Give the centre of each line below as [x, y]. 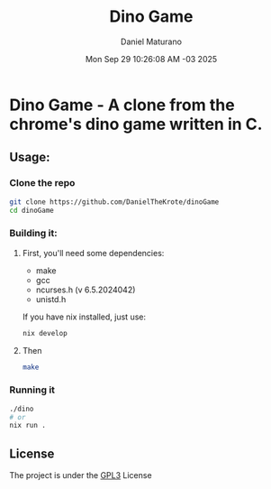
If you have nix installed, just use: [84, 317]
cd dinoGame [32, 210]
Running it [32, 390]
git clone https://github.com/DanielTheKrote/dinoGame [114, 202]
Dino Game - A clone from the [122, 105]
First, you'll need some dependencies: [93, 253]
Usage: [30, 157]
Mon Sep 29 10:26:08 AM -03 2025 [151, 59]
